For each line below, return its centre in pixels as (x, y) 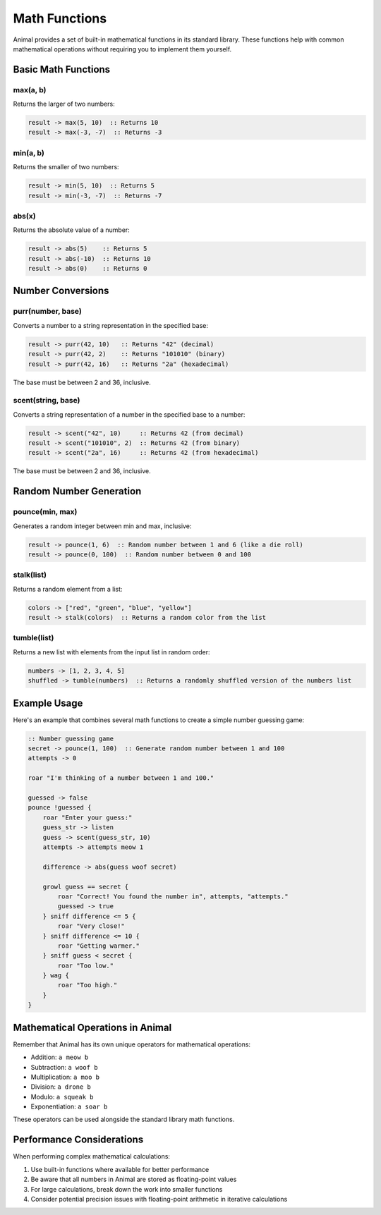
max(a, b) (30, 90)
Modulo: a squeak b (62, 1097)
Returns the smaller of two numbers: (66, 167)
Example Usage (48, 703)
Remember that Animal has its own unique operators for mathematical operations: (132, 1044)
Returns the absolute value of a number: (71, 230)
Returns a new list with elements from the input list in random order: (111, 652)
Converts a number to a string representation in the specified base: (110, 325)
